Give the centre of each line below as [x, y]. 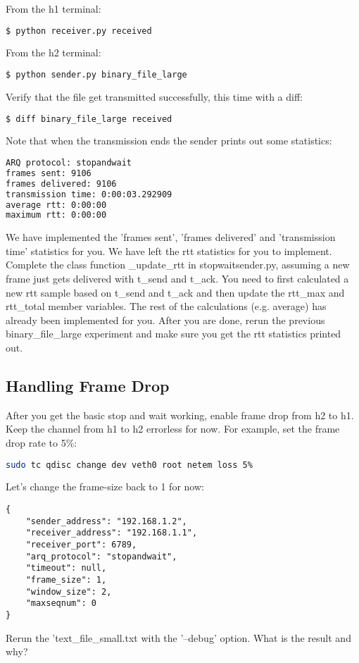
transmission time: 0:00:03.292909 [89, 194]
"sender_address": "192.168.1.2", [106, 521]
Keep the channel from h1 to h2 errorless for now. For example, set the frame [173, 429]
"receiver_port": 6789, [81, 545]
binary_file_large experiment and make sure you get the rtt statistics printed [174, 334]
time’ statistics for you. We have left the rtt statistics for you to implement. [169, 250]
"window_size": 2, [69, 591]
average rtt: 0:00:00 [56, 205]
